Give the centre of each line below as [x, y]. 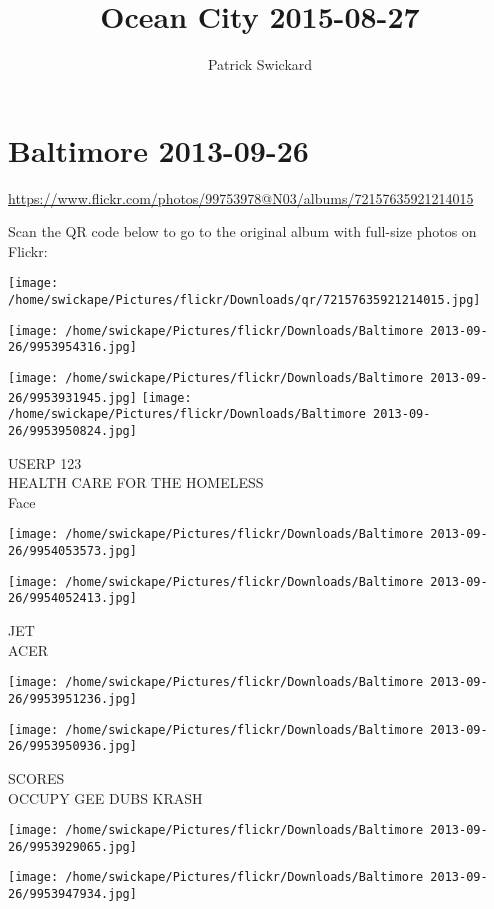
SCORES [36, 777]
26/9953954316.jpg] [72, 347]
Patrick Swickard [260, 64]
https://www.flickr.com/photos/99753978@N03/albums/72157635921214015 [241, 197]
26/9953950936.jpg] [72, 746]
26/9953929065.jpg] [72, 846]
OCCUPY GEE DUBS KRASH [105, 797]
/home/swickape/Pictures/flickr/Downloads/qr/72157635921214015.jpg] [244, 300]
